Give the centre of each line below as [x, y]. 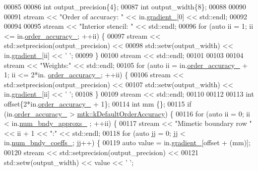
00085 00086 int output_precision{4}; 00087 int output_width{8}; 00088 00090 [125, 6]
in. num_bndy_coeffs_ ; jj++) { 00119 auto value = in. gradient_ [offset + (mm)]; [127, 142]
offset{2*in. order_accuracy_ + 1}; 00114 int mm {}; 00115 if [98, 103]
